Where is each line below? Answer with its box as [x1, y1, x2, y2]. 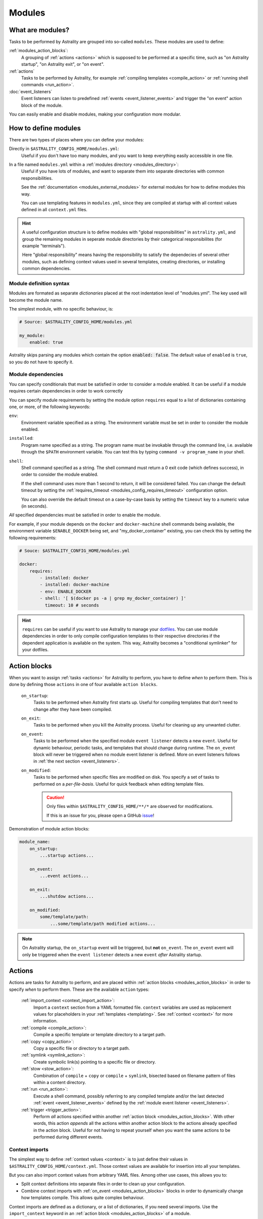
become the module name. [9, 297, 63, 303]
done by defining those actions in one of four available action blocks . [9, 682, 158, 688]
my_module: [19, 333, 45, 338]
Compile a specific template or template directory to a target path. [33, 1032, 166, 1038]
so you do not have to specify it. [9, 359, 74, 365]
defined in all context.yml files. [21, 207, 88, 213]
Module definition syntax [9, 280, 70, 287]
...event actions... [39, 873, 89, 879]
